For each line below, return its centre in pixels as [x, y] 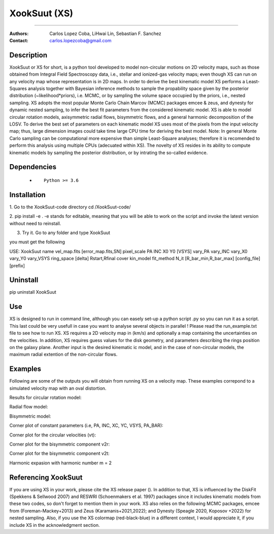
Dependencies [33, 167]
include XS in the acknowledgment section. [55, 525]
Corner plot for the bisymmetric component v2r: [60, 444]
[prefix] [17, 265]
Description [28, 55]
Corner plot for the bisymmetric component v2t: [60, 453]
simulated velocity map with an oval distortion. [58, 388]
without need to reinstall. [35, 223]
